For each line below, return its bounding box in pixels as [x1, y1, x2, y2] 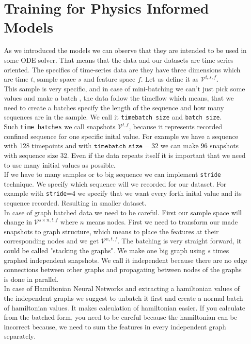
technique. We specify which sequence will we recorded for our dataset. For [4, 178, 227, 189]
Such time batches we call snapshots [4, 121, 116, 132]
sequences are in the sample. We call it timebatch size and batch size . [4, 112, 222, 122]
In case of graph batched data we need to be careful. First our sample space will [4, 207, 242, 217]
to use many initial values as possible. [4, 159, 116, 170]
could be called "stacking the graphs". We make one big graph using [4, 245, 205, 256]
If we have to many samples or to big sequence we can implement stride [4, 169, 221, 179]
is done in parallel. [4, 274, 59, 284]
